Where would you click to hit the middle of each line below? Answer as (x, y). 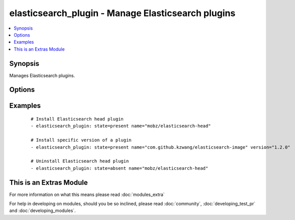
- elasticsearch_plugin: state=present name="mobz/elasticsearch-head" (121, 126)
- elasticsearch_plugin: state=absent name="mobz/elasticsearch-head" (120, 168)
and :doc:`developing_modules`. (42, 210)
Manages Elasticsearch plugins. (42, 75)
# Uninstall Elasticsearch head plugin (80, 161)
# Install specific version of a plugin (81, 140)
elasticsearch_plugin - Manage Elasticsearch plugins (122, 13)
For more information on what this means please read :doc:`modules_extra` (87, 194)
